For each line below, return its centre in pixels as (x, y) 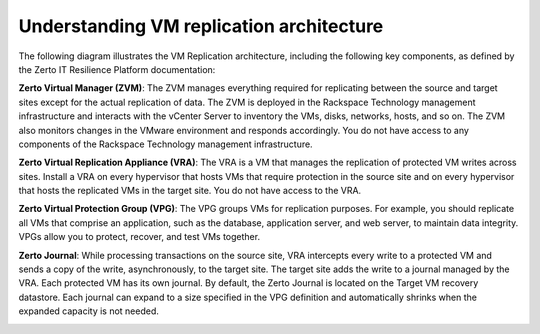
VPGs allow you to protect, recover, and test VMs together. (139, 237)
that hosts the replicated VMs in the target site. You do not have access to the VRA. (190, 191)
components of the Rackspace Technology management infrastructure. (166, 144)
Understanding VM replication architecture (201, 26)
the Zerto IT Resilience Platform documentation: (117, 69)
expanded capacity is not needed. (89, 311)
